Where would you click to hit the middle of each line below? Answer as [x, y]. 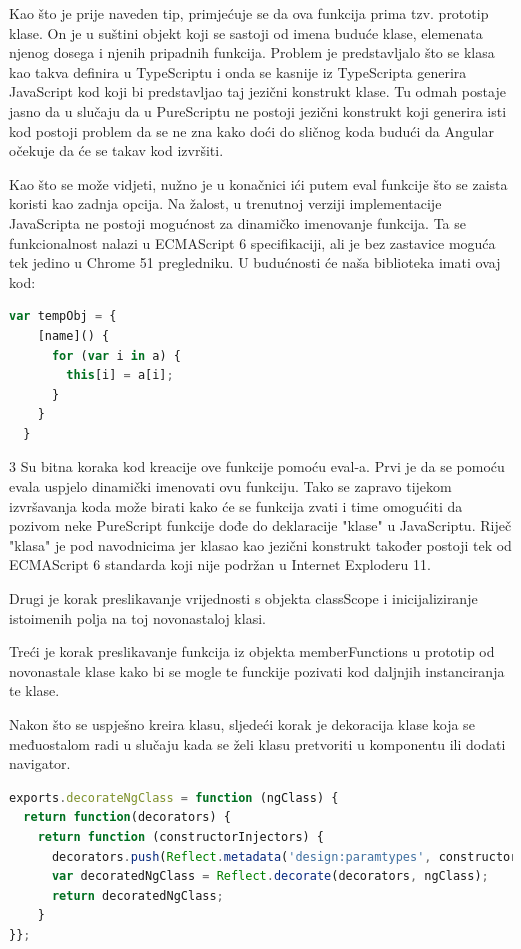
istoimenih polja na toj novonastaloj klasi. [137, 617]
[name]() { [73, 335]
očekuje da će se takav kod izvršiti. [116, 150]
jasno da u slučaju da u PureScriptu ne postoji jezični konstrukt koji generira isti [258, 110]
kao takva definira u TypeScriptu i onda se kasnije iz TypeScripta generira [238, 71]
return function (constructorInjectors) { [181, 836]
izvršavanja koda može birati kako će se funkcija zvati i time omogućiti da [236, 505]
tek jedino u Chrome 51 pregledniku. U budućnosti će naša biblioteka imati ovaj [255, 262]
